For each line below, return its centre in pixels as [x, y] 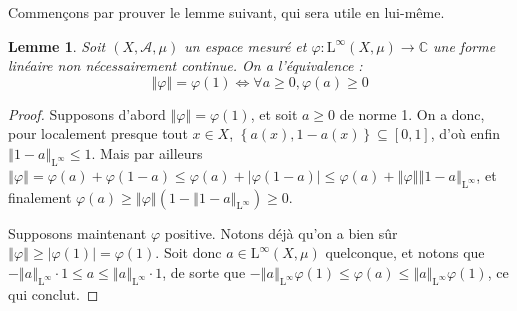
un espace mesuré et [245, 45]
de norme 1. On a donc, [412, 113]
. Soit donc [188, 252]
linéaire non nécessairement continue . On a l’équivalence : [185, 65]
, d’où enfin [465, 133]
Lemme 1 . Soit [57, 45]
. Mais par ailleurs [147, 152]
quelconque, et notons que [405, 252]
